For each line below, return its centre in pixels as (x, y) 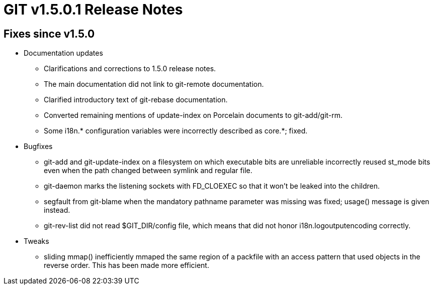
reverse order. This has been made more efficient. (126, 265)
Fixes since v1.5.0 (49, 34)
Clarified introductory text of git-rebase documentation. (136, 100)
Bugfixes (38, 147)
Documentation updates (63, 53)
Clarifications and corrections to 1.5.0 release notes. (130, 69)
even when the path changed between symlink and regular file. (148, 171)
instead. (57, 210)
